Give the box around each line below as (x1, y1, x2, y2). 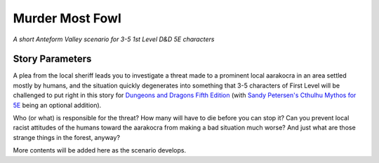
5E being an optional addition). (13, 101, 102, 109)
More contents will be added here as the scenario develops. (13, 146, 186, 155)
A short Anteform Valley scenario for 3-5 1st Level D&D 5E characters (13, 35, 215, 43)
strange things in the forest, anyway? (13, 133, 121, 141)
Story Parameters (13, 53, 92, 65)
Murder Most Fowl (13, 10, 122, 26)
